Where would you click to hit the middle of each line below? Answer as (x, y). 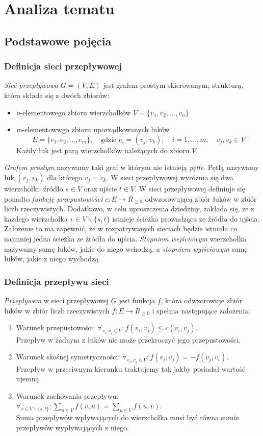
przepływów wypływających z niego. (72, 427)
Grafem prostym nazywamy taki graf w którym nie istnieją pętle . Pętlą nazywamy (131, 167)
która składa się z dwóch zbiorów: (57, 95)
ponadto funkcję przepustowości (54, 198)
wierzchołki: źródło (34, 188)
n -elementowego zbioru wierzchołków (73, 112)
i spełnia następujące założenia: (201, 310)
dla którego (65, 177)
